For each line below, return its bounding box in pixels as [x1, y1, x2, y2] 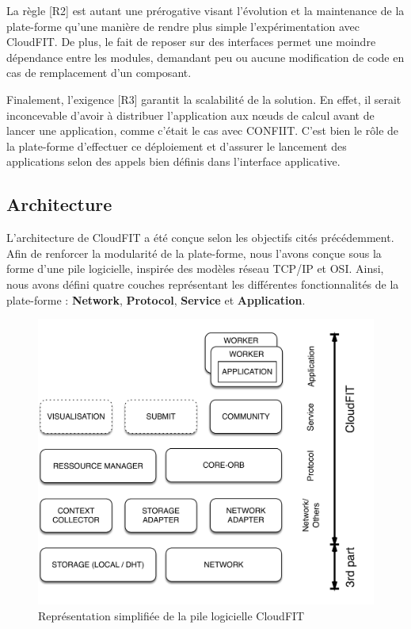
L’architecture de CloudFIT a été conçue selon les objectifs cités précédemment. [6, 229, 394, 246]
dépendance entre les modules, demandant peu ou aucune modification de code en [6, 48, 405, 65]
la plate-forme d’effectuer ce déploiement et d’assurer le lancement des [6, 137, 347, 154]
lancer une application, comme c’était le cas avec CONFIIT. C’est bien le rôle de [6, 122, 399, 139]
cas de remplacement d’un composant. [6, 64, 192, 81]
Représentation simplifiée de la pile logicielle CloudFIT [38, 607, 305, 623]
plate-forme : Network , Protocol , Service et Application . [6, 291, 306, 308]
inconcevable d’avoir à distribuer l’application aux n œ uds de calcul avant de [6, 106, 375, 123]
